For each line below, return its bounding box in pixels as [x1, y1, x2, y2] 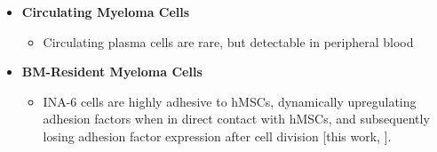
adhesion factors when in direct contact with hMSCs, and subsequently [43, 109, 430, 128]
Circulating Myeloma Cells [21, 3, 190, 20]
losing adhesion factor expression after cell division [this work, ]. [43, 126, 392, 145]
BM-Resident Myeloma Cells [21, 62, 203, 81]
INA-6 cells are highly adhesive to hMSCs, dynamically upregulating [43, 92, 417, 110]
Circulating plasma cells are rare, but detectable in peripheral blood [43, 32, 414, 51]
